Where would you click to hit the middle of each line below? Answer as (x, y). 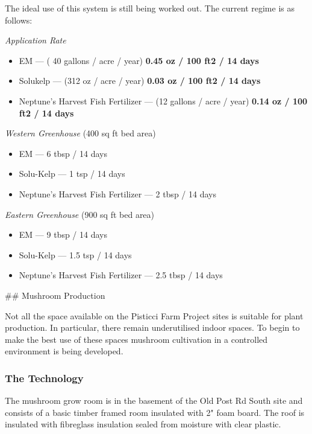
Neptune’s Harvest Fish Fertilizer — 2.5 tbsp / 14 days (121, 275)
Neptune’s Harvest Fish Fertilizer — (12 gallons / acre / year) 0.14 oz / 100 (163, 101)
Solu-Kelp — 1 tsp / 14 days (72, 174)
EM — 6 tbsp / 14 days (63, 153)
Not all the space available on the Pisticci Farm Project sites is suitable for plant (154, 315)
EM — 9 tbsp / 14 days (63, 235)
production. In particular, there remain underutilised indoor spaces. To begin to (152, 327)
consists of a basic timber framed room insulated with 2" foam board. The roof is (155, 412)
